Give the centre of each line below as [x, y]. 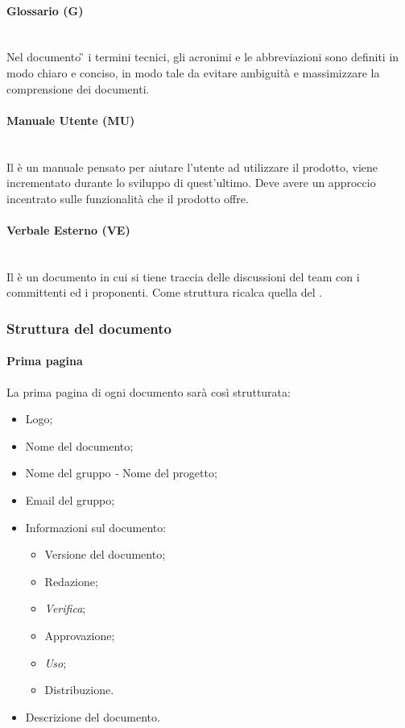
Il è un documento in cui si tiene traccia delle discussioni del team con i [183, 276]
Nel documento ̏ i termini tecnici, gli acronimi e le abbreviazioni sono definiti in [203, 57]
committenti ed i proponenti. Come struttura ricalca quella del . [165, 292]
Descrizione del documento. [93, 716]
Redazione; [71, 581]
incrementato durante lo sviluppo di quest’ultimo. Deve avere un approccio [191, 183]
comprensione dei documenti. [78, 88]
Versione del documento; [105, 554]
